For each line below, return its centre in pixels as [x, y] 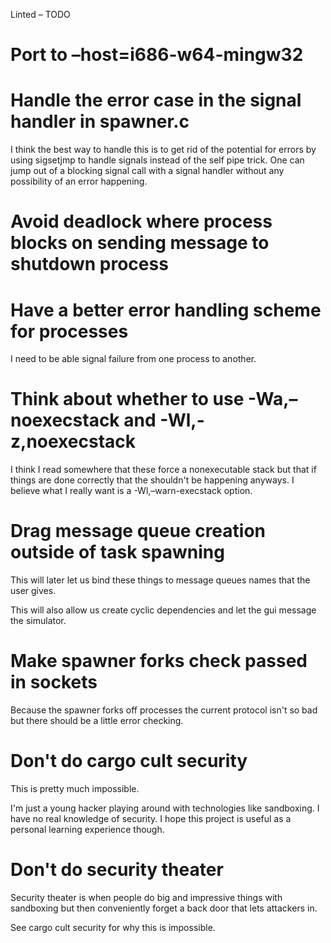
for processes [69, 331]
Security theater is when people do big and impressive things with [146, 897]
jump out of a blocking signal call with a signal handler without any [147, 171]
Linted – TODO [40, 14]
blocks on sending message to [140, 243]
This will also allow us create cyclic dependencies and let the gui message [163, 610]
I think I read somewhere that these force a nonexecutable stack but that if [163, 470]
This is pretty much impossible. [75, 788]
